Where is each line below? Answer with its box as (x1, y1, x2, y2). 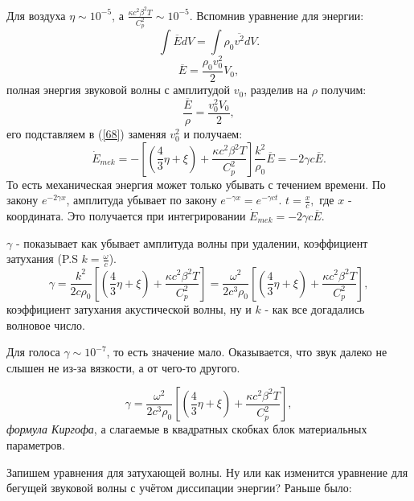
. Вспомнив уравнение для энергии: (189, 6, 364, 23)
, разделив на (244, 81, 309, 98)
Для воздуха (6, 6, 66, 23)
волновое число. (6, 316, 85, 333)
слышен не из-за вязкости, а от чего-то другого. (6, 359, 240, 376)
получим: (321, 81, 367, 98)
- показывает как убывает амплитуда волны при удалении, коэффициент (15, 234, 368, 251)
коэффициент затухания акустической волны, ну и (6, 300, 252, 317)
